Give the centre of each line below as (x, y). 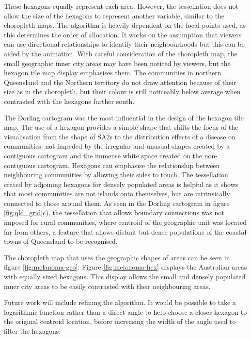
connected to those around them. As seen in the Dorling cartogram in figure (117, 203)
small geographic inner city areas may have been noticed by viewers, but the (117, 63)
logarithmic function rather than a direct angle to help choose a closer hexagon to (125, 312)
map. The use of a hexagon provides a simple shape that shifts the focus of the (121, 127)
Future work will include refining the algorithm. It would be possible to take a (120, 302)
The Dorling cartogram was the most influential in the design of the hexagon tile (124, 117)
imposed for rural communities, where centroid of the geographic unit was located (125, 222)
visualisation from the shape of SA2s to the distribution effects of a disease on (120, 136)
